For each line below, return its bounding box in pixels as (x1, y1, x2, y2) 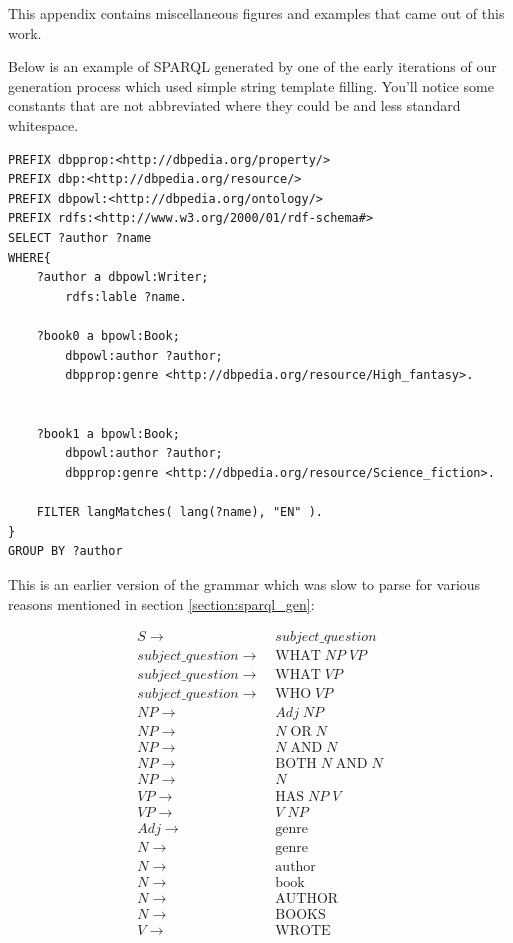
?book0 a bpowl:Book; (36, 328, 180, 343)
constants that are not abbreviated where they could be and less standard (8, 95, 461, 116)
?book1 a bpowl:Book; (36, 426, 180, 441)
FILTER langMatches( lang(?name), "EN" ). (36, 505, 323, 520)
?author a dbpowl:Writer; (36, 270, 209, 285)
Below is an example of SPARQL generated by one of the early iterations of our (8, 56, 497, 77)
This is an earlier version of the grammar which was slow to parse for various (8, 574, 481, 595)
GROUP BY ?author (8, 544, 123, 559)
